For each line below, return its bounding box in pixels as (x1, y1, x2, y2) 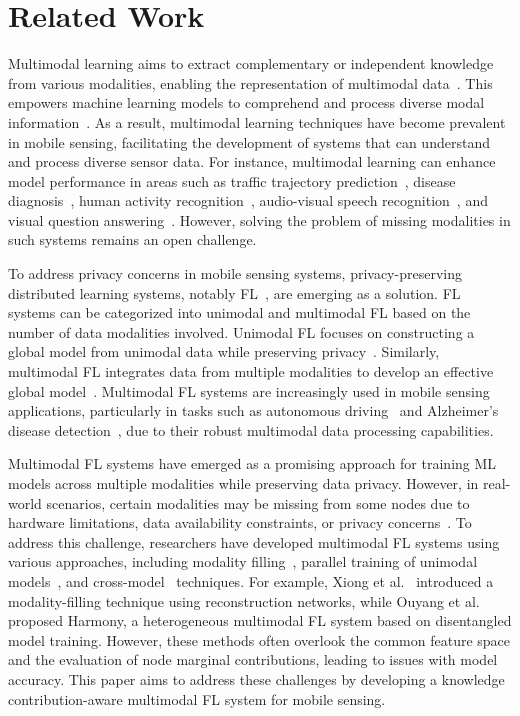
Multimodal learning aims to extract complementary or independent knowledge (8, 53, 494, 74)
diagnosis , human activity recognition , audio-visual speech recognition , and (8, 190, 488, 211)
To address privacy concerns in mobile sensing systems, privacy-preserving (8, 263, 462, 284)
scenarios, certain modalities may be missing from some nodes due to (46, 492, 470, 513)
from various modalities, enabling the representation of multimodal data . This (8, 72, 493, 93)
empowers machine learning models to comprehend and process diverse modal (8, 92, 485, 113)
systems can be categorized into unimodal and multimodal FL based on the (8, 302, 471, 323)
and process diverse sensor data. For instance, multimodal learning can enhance (8, 151, 496, 172)
